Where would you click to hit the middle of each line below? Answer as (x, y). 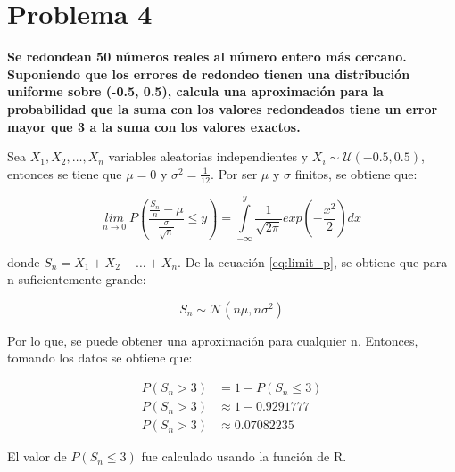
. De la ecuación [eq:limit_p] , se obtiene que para (313, 261)
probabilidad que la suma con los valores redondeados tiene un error (223, 108)
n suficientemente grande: (77, 279)
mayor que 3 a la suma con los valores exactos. (154, 126)
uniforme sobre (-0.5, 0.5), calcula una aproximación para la (195, 91)
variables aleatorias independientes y (208, 156)
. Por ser (234, 173)
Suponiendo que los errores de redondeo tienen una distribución (209, 73)
